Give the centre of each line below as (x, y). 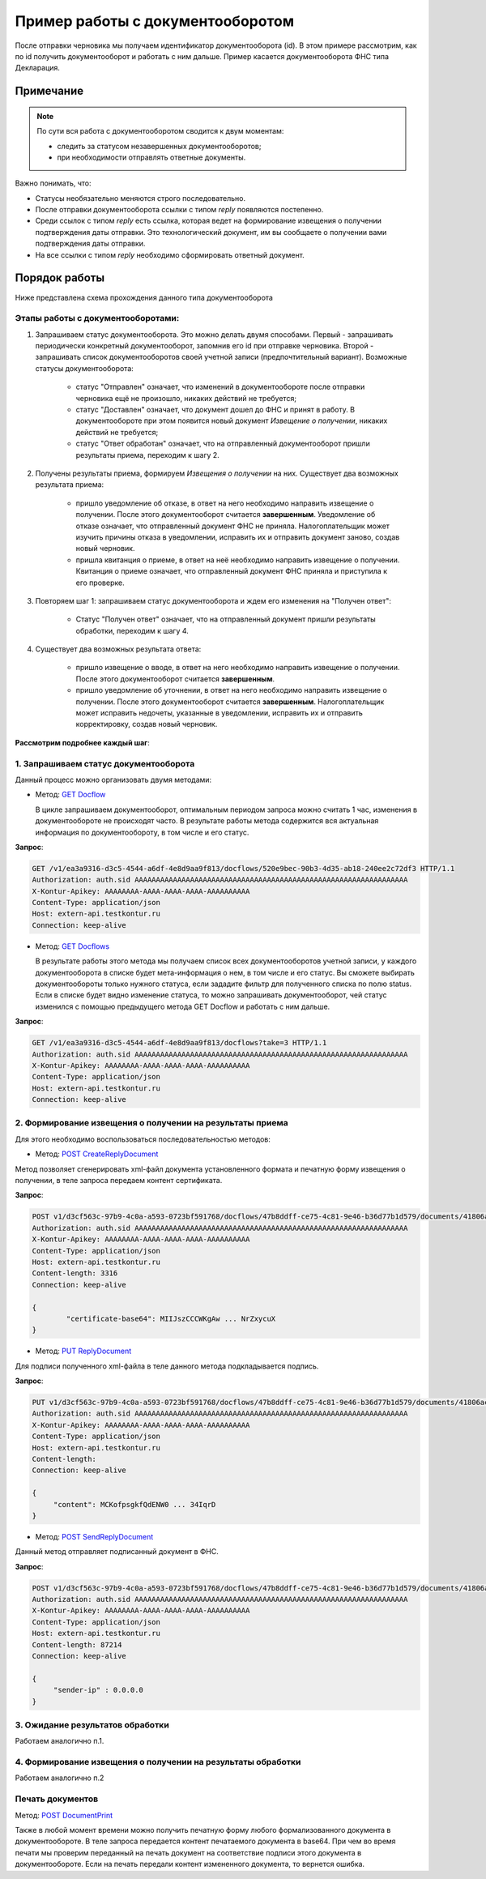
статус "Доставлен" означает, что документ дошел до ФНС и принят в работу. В (215, 410)
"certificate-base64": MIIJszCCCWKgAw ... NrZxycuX (171, 1318)
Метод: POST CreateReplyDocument (97, 1154)
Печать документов (57, 1799)
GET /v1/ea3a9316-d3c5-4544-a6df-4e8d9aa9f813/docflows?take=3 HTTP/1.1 (179, 1043)
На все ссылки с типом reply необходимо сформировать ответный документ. (170, 254)
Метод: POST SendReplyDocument (94, 1536)
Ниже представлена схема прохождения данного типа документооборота (144, 297)
